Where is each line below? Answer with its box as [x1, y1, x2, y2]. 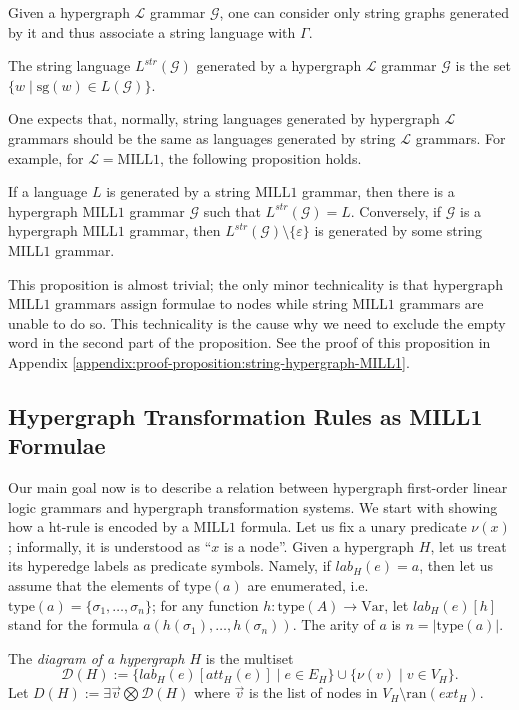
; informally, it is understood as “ [8, 535, 212, 556]
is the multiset [205, 647, 294, 668]
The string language [8, 55, 131, 76]
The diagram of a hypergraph [8, 647, 185, 668]
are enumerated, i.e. [247, 575, 369, 596]
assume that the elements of [8, 575, 180, 596]
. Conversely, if [350, 200, 442, 221]
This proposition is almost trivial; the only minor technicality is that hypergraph [8, 273, 503, 294]
